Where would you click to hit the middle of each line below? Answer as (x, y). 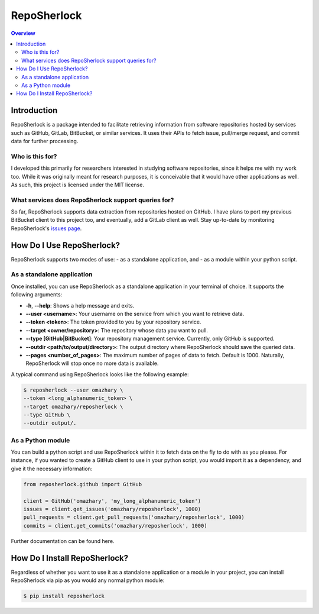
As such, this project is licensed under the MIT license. (78, 185)
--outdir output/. (50, 423)
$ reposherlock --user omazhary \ (73, 390)
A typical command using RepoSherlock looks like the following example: (100, 374)
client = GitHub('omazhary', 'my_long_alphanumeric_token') (112, 501)
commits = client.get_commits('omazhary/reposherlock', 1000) (115, 526)
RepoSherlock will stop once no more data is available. (92, 363)
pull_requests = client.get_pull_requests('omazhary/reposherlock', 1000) (134, 517)
